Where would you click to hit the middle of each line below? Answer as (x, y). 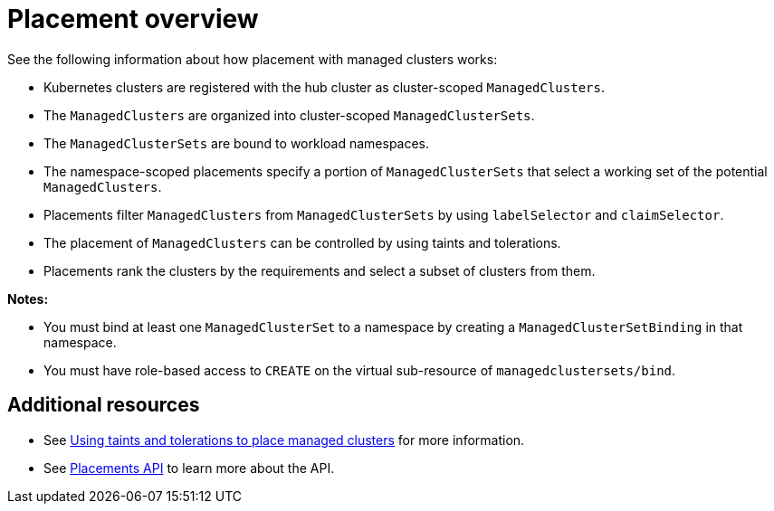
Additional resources (104, 405)
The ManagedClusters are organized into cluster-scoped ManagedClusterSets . (289, 115)
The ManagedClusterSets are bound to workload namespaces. (237, 143)
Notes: (28, 298)
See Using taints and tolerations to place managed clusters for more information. (284, 440)
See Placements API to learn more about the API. (189, 468)
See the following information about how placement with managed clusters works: (253, 59)
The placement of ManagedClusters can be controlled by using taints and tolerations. (302, 242)
